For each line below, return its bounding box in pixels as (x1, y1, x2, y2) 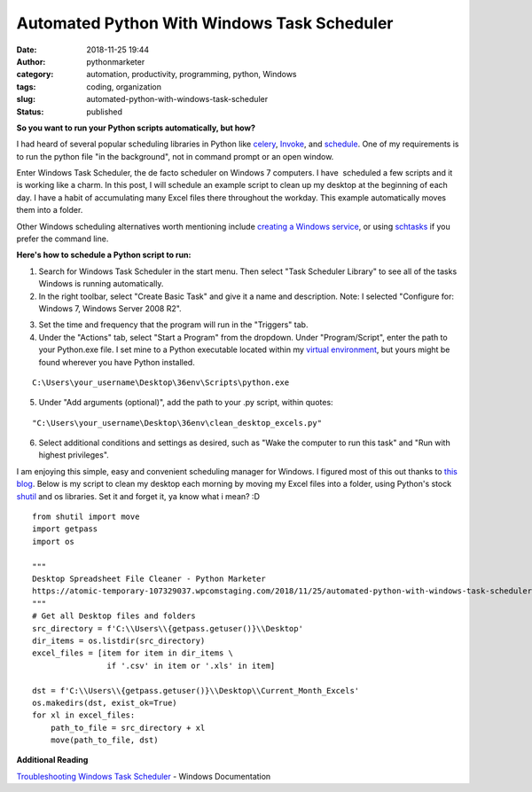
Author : (16, 56, 46, 67)
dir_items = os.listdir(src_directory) (32, 635, 206, 646)
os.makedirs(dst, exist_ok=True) (32, 697, 177, 708)
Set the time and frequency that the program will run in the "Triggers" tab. (38, 319, 309, 330)
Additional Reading (16, 755, 89, 765)
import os (32, 537, 74, 546)
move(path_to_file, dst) (50, 735, 159, 745)
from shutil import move (32, 512, 140, 522)
